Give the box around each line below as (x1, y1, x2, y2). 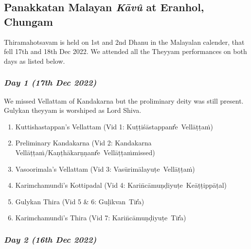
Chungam (4, 14, 53, 29)
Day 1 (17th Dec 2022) (4, 76, 97, 89)
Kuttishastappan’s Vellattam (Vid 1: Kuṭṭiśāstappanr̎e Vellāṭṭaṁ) (15, 121, 213, 131)
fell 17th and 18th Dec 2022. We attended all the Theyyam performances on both (4, 46, 247, 56)
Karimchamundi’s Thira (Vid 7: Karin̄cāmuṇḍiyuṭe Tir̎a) (15, 213, 186, 223)
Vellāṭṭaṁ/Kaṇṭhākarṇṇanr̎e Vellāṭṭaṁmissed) (15, 147, 155, 157)
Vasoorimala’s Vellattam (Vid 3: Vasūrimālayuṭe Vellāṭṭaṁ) (15, 163, 195, 174)
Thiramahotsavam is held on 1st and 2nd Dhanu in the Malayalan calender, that (4, 36, 245, 47)
